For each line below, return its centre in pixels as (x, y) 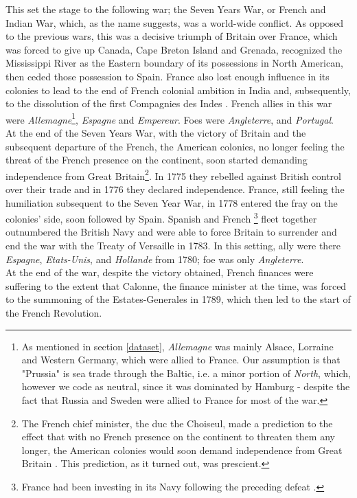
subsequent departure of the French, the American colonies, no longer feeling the (175, 146)
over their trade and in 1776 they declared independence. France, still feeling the (175, 189)
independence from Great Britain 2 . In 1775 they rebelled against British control (173, 174)
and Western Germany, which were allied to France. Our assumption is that (181, 360)
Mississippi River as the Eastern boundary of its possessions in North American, (174, 63)
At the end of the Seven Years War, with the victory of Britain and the (156, 133)
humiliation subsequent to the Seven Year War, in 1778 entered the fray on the (172, 202)
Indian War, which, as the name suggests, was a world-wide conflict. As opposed (175, 22)
